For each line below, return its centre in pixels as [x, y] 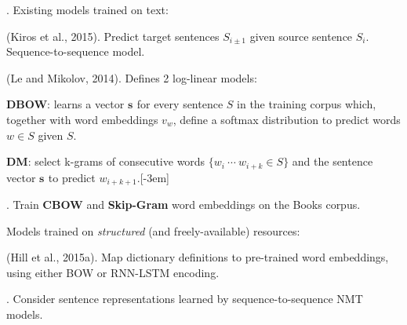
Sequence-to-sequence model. [76, 51]
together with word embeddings [82, 119]
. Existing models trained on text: [87, 9]
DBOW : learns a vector [65, 104]
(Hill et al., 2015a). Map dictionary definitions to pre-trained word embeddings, [198, 257]
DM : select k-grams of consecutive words [106, 161]
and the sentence [333, 161]
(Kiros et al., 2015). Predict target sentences [113, 36]
